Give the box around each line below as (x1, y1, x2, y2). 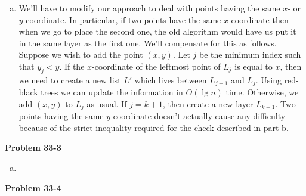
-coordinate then (228, 13, 289, 26)
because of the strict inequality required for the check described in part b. (18, 121, 289, 133)
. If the (59, 60, 85, 72)
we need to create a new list (18, 73, 121, 86)
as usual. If (86, 97, 127, 110)
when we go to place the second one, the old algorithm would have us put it (18, 25, 296, 38)
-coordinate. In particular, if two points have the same (23, 13, 221, 26)
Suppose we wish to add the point (18, 48, 143, 61)
